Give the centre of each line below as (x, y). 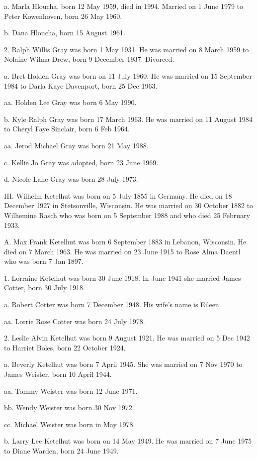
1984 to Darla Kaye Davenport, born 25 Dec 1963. (81, 85)
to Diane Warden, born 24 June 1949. (61, 451)
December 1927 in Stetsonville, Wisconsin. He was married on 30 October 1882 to (129, 205)
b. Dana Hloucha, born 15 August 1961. (65, 33)
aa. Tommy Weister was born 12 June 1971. (71, 391)
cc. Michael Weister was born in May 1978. (70, 424)
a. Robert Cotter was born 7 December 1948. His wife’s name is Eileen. (113, 304)
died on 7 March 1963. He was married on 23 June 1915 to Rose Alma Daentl (122, 251)
